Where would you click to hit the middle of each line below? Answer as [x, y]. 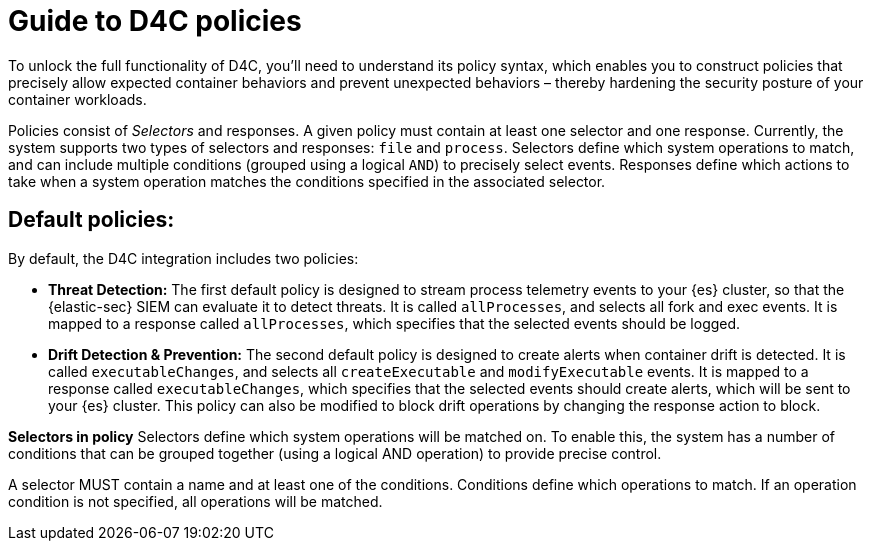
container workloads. [77, 99]
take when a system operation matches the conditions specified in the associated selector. [307, 181]
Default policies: [91, 220]
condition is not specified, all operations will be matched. [195, 501]
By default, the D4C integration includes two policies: [183, 258]
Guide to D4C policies [155, 21]
